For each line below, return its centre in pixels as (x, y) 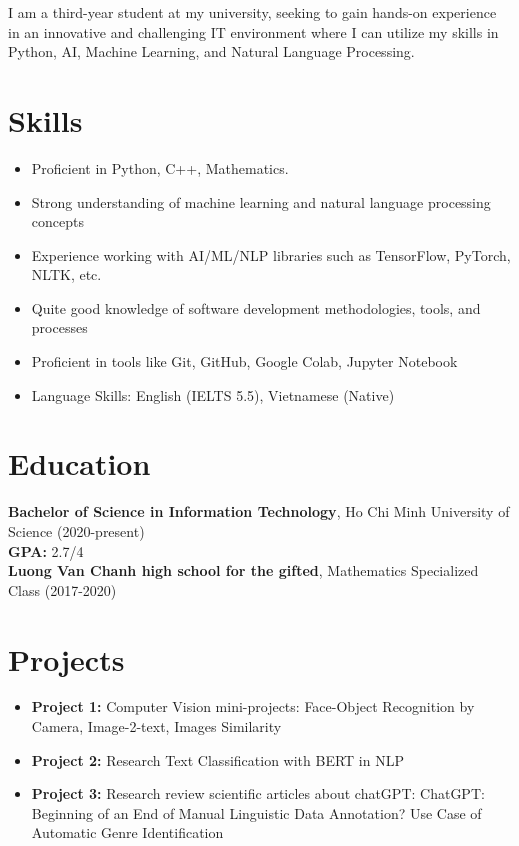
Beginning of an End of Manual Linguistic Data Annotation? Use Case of (256, 812)
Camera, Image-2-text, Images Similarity (156, 726)
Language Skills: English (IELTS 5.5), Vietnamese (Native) (213, 394)
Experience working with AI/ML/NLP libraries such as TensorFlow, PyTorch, (271, 254)
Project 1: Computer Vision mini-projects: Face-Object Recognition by (253, 706)
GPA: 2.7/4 (46, 550)
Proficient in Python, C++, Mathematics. (160, 167)
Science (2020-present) (76, 530)
